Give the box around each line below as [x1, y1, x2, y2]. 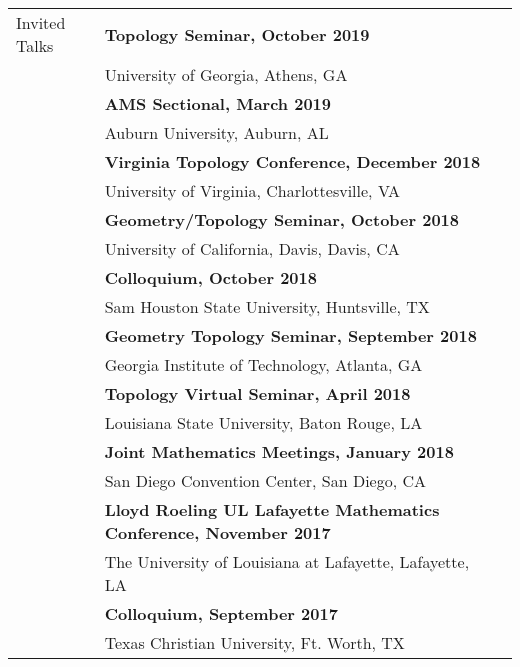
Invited [16, 11, 66, 34]
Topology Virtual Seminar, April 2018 [104, 382, 411, 405]
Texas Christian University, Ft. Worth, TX [104, 631, 405, 654]
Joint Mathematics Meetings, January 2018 [104, 440, 454, 463]
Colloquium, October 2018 [104, 266, 317, 289]
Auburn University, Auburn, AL [104, 121, 329, 144]
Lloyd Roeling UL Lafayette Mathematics [104, 498, 440, 521]
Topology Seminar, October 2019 [104, 22, 370, 46]
